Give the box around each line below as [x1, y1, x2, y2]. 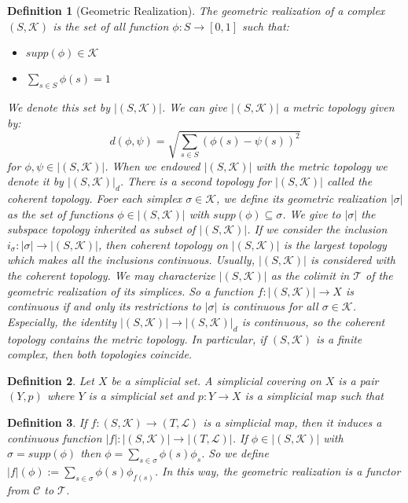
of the [366, 267, 393, 284]
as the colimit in [270, 267, 350, 284]
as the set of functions [7, 205, 114, 222]
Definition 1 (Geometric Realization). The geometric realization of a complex [7, 2, 385, 18]
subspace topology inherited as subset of [7, 221, 196, 237]
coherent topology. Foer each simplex [7, 190, 182, 207]
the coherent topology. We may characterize [7, 267, 215, 284]
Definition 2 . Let [7, 372, 94, 388]
